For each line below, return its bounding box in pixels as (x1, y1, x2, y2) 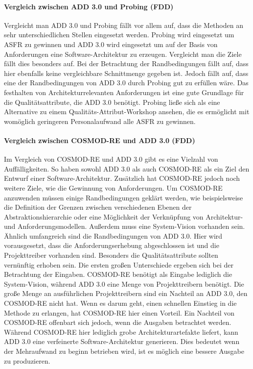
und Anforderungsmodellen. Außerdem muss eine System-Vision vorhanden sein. (4, 221, 245, 231)
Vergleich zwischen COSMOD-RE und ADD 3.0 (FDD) (4, 135, 195, 145)
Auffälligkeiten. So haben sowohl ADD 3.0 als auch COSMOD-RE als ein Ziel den (4, 163, 250, 173)
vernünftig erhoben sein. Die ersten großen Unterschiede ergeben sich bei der (4, 259, 233, 270)
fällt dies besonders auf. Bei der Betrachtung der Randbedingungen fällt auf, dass (4, 58, 249, 69)
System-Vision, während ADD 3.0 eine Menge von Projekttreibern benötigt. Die (4, 278, 244, 289)
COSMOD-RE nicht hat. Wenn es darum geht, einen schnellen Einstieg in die (4, 298, 237, 308)
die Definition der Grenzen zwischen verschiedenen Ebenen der (4, 202, 192, 212)
